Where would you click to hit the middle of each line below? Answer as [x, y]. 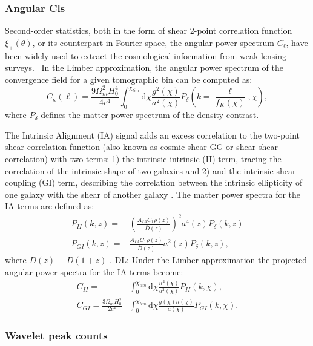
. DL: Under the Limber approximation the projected [208, 260]
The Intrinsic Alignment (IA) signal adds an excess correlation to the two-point [152, 135]
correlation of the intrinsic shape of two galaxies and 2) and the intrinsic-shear [150, 170]
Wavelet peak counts [56, 335]
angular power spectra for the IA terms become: [94, 271]
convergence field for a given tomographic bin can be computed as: [129, 79]
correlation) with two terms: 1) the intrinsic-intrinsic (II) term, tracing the [143, 158]
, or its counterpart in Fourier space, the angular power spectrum [153, 42]
